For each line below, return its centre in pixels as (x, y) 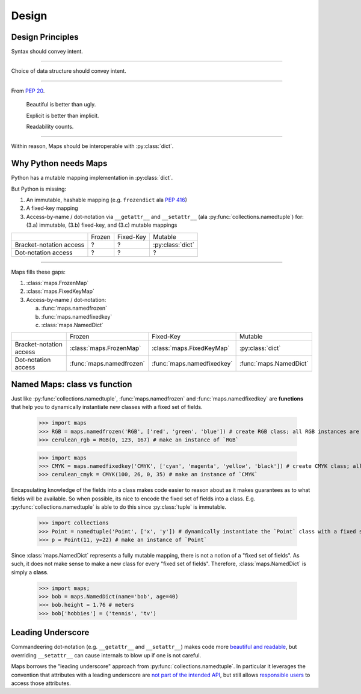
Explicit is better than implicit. (63, 115)
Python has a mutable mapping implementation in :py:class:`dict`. (92, 178)
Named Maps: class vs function (72, 384)
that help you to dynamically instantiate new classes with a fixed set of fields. (107, 407)
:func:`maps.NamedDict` (274, 364)
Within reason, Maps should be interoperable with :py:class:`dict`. (92, 146)
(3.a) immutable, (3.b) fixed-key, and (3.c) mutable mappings (102, 225)
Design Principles (45, 37)
